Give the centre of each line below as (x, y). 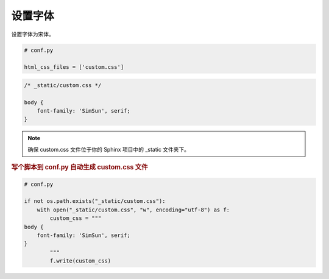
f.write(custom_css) (80, 261)
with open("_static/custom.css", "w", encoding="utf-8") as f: (133, 210)
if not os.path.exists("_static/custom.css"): (95, 201)
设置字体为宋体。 (33, 34)
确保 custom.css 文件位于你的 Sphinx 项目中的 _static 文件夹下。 (109, 149)
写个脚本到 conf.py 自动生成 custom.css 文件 (80, 168)
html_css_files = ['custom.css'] (74, 67)
